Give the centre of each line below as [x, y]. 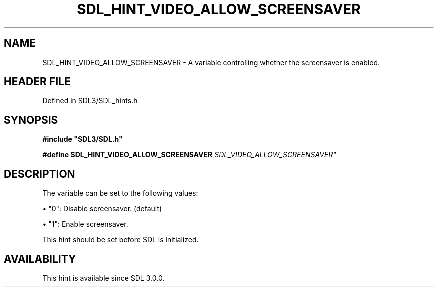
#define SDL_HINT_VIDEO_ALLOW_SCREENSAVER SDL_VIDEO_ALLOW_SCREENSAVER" [189, 155]
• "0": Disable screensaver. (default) [102, 209]
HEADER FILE [37, 82]
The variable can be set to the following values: [120, 193]
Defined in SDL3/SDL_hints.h [90, 101]
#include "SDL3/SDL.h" [83, 139]
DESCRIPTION [40, 174]
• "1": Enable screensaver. [85, 224]
